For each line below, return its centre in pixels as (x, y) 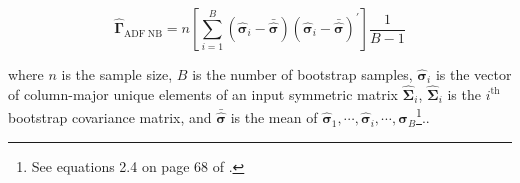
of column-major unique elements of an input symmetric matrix (203, 93)
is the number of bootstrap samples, (302, 74)
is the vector (473, 74)
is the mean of (274, 117)
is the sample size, (117, 74)
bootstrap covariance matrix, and (110, 117)
